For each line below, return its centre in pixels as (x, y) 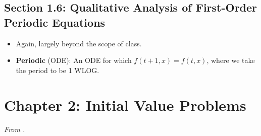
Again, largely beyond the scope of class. (79, 43)
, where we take (231, 60)
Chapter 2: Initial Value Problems (125, 105)
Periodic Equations (55, 22)
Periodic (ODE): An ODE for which (74, 60)
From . (15, 129)
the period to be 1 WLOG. (58, 70)
